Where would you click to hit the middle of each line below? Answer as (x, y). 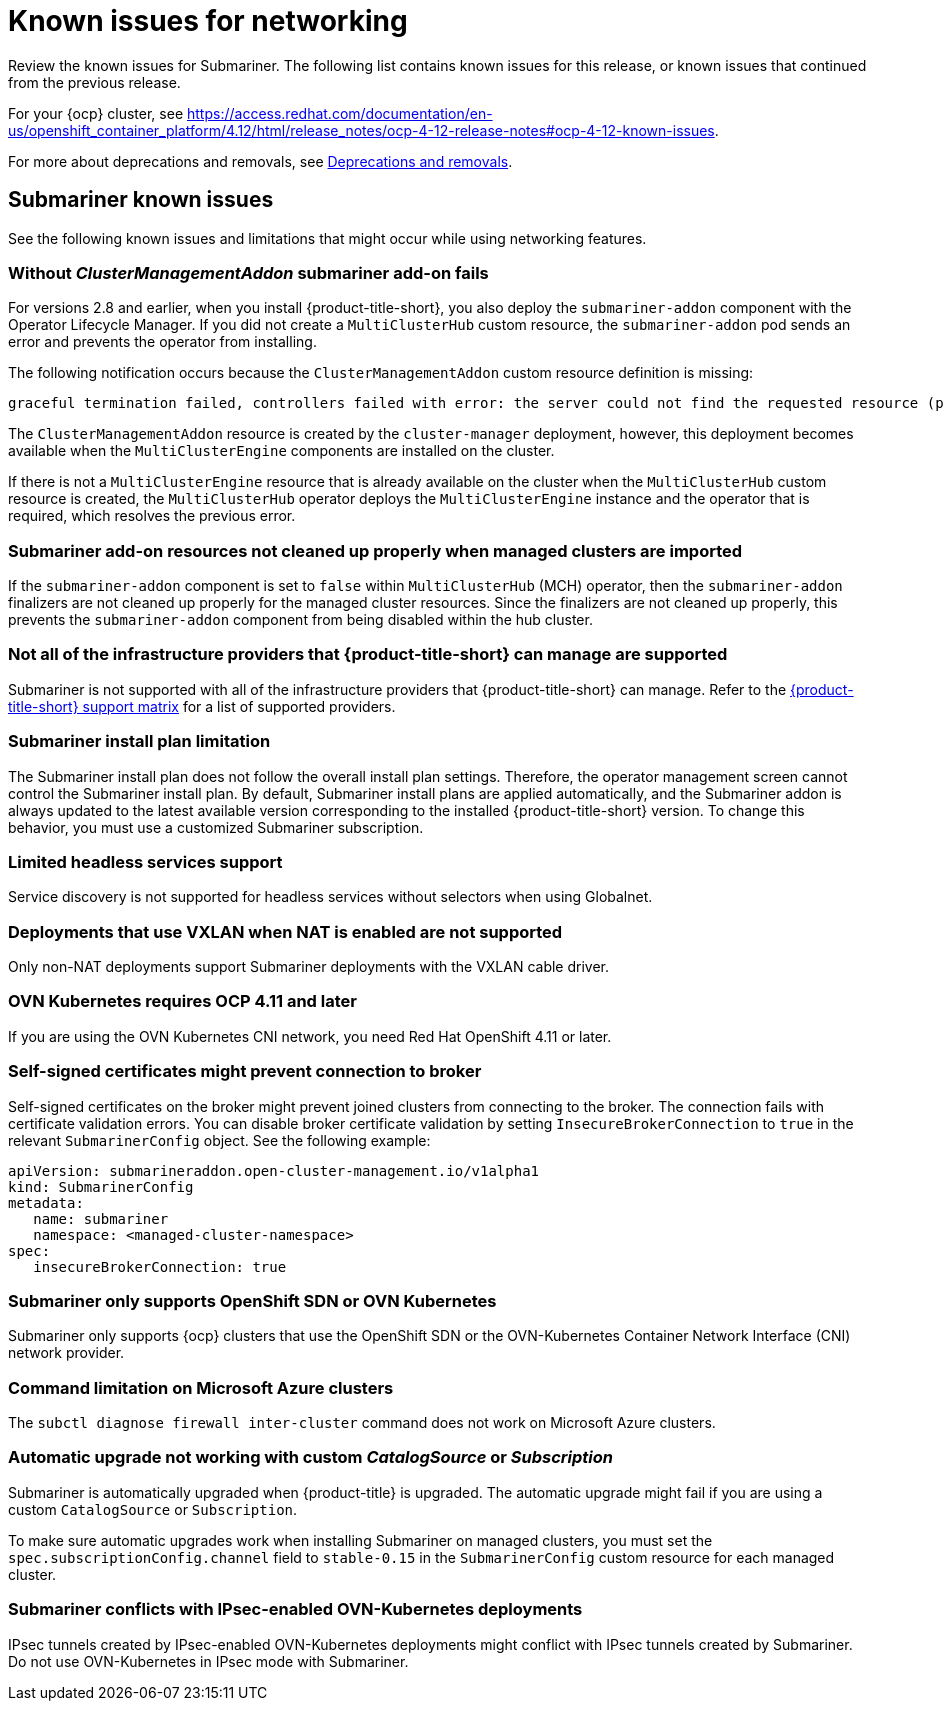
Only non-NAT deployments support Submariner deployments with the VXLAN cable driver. (309, 967)
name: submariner (101, 1218)
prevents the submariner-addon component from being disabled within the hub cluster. (300, 620)
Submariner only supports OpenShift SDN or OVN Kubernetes (252, 1300)
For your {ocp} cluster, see (96, 113)
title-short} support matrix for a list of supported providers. (202, 706)
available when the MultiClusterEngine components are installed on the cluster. (281, 451)
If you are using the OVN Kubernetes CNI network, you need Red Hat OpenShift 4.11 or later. (310, 1036)
